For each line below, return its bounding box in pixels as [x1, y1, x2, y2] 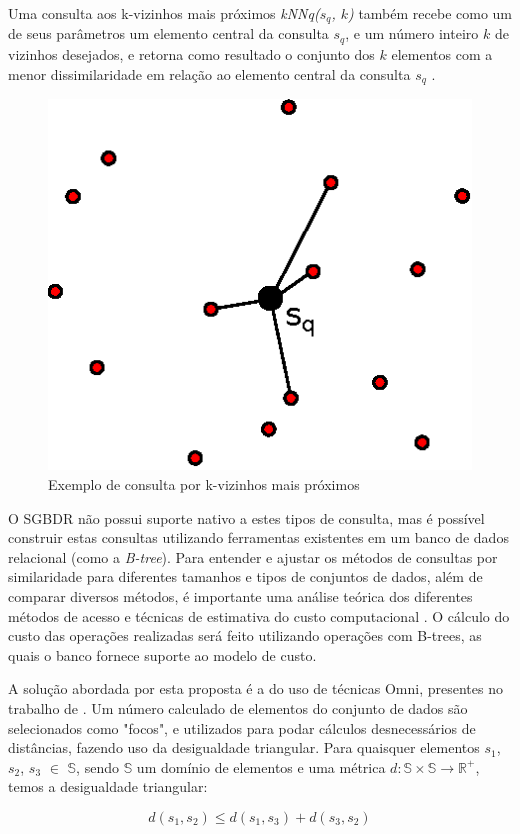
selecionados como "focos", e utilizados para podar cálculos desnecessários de [8, 717, 476, 738]
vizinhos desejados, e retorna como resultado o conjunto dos [8, 43, 375, 64]
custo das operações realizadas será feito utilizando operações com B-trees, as [8, 625, 482, 646]
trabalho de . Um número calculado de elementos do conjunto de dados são [8, 697, 468, 718]
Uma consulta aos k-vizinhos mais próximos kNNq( [8, 3, 320, 23]
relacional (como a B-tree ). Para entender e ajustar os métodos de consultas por [8, 546, 498, 567]
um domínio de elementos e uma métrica [136, 756, 386, 777]
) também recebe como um [348, 3, 513, 23]
